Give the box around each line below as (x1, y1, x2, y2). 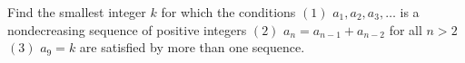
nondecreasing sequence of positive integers (7, 20, 247, 39)
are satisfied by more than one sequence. (79, 38, 305, 57)
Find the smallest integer (7, 3, 146, 21)
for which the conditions (161, 3, 296, 21)
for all (389, 20, 422, 39)
